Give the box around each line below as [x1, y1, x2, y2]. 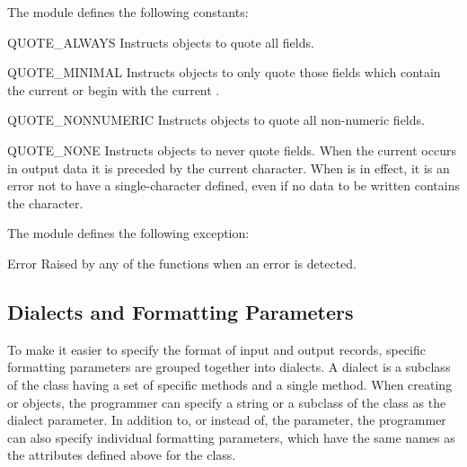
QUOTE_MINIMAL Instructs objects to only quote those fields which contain [7, 63, 441, 82]
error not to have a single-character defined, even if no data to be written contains [7, 176, 460, 195]
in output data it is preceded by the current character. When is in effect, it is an [7, 158, 450, 177]
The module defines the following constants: [7, 3, 249, 21]
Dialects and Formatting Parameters [7, 297, 354, 325]
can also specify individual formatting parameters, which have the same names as [7, 427, 455, 446]
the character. [7, 193, 84, 212]
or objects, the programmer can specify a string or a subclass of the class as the [7, 392, 446, 411]
